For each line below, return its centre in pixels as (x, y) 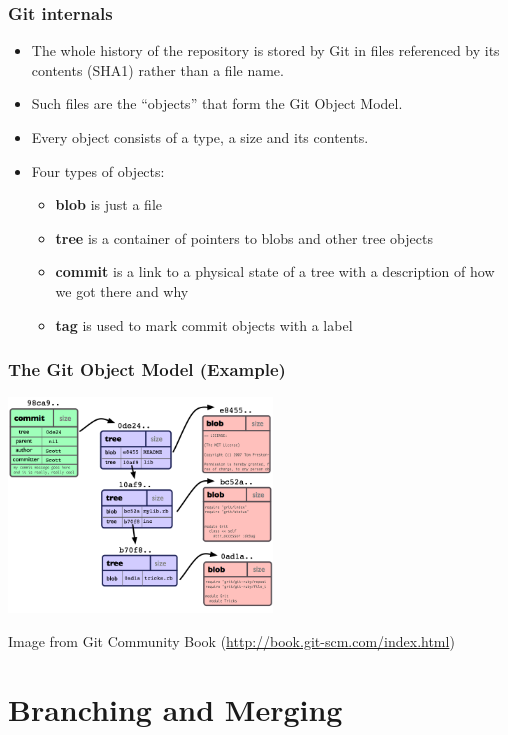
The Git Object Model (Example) (147, 369)
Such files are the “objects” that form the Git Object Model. (217, 103)
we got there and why (122, 290)
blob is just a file (108, 204)
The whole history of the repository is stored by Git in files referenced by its (265, 50)
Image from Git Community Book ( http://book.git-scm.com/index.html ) (231, 640)
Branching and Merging (175, 709)
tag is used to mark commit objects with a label (204, 324)
